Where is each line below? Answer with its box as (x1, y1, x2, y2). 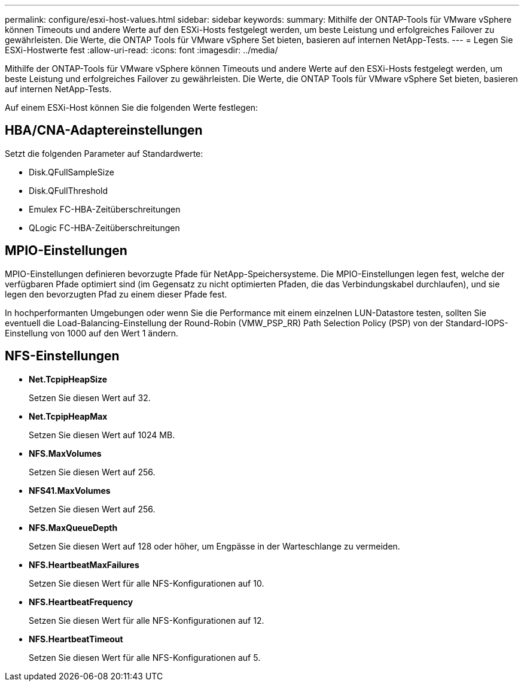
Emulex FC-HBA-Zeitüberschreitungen (29, 204, 181, 214)
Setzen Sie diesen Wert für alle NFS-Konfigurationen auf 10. (29, 578, 264, 588)
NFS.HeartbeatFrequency (29, 596, 133, 607)
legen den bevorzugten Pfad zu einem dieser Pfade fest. (5, 289, 227, 299)
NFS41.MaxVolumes (29, 485, 111, 496)
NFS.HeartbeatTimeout (29, 633, 123, 644)
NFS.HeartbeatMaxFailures (29, 559, 139, 570)
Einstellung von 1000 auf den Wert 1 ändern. (5, 327, 179, 338)
